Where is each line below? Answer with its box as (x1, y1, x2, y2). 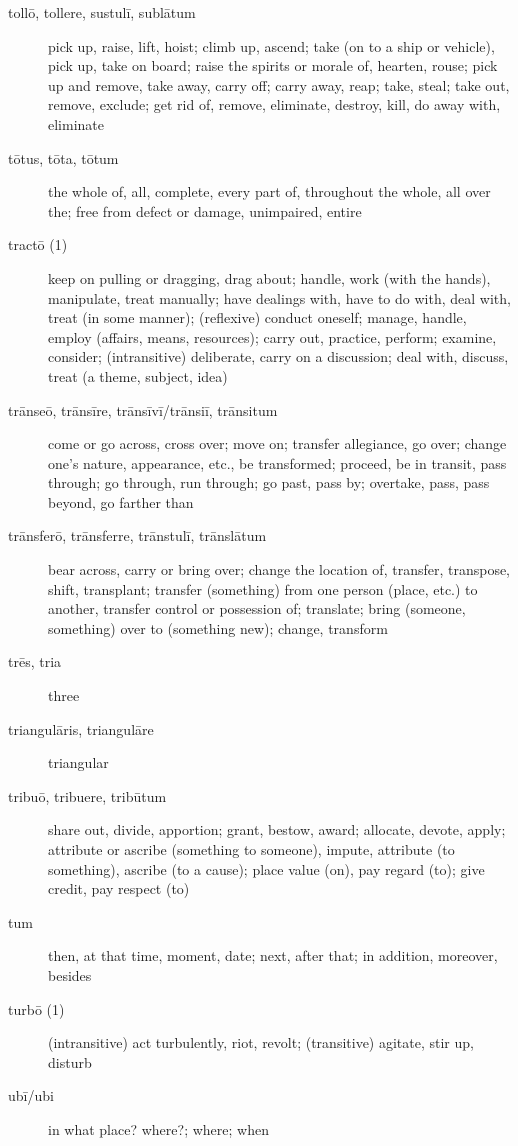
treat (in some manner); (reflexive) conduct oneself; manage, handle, (48, 307, 467, 328)
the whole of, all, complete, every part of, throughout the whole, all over (48, 181, 491, 202)
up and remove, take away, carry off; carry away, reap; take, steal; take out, (48, 74, 510, 95)
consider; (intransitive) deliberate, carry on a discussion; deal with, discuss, (48, 346, 509, 367)
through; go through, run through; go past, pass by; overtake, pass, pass (48, 472, 490, 493)
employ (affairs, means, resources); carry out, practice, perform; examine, (48, 326, 497, 347)
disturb (48, 1051, 92, 1072)
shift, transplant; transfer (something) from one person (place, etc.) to (48, 578, 478, 599)
